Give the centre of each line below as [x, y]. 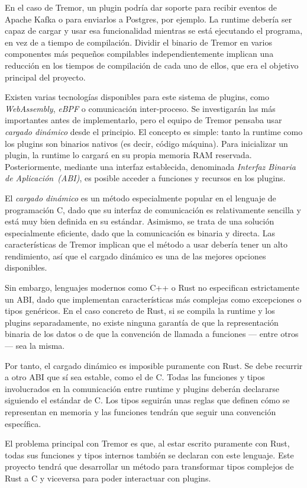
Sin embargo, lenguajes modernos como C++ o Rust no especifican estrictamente [152, 288]
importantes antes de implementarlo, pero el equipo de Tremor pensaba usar [143, 120]
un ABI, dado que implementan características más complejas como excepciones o [153, 299]
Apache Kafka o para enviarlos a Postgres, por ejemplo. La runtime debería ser [148, 19]
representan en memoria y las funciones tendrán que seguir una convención [140, 412]
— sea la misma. [35, 346]
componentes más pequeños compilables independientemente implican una [139, 54]
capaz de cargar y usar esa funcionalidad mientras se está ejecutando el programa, [154, 30]
